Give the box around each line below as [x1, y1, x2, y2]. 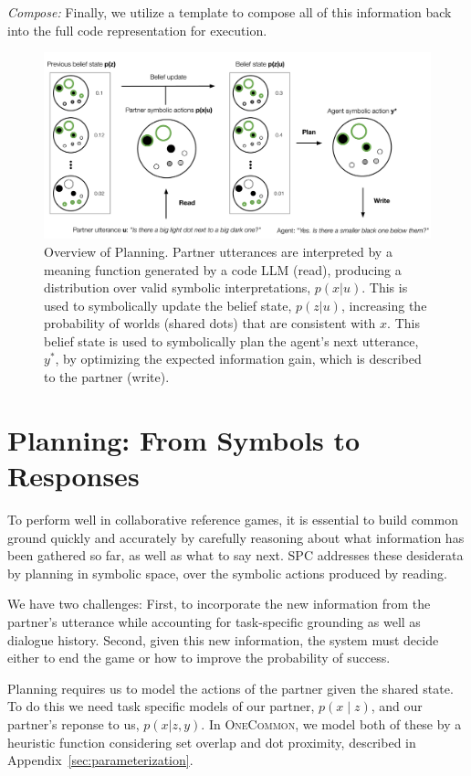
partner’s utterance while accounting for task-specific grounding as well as [7, 611, 421, 631]
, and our [371, 696, 423, 716]
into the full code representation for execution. [7, 20, 267, 39]
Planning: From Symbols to [7, 420, 361, 458]
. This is [361, 278, 408, 297]
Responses [7, 457, 140, 494]
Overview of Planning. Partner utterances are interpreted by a [44, 241, 392, 260]
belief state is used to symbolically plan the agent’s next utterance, [44, 331, 419, 350]
